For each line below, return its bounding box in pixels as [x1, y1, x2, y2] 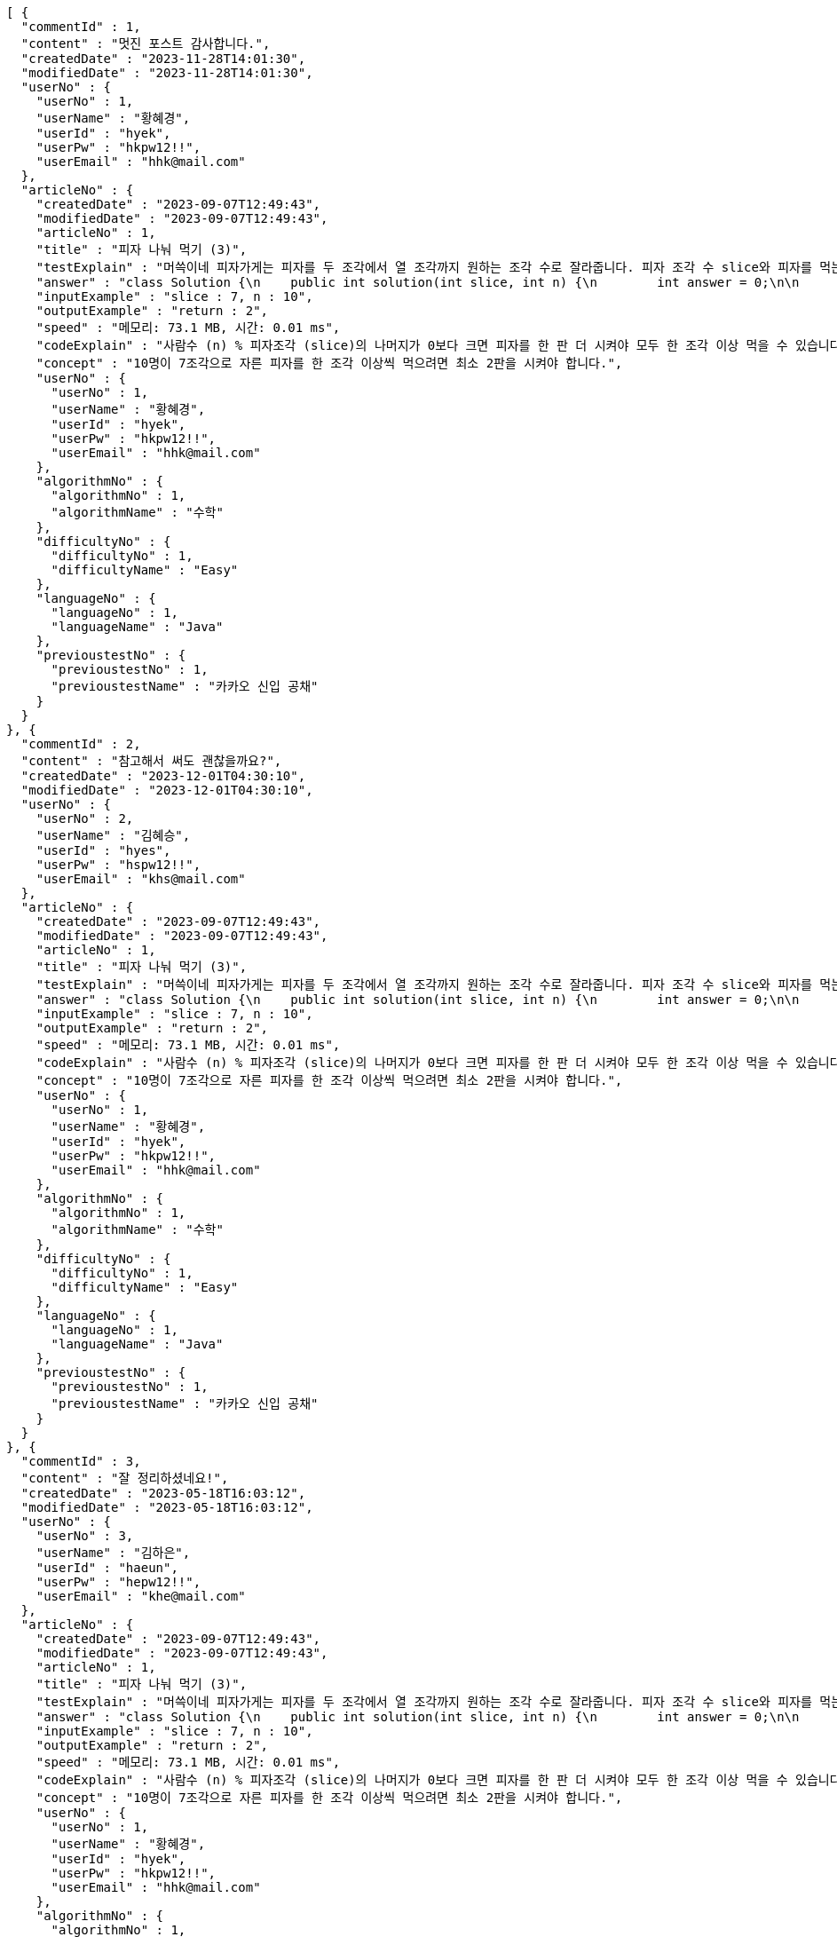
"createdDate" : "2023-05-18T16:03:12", [20, 1486, 306, 1500]
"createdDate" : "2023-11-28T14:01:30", [20, 51, 306, 66]
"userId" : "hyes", [36, 843, 171, 858]
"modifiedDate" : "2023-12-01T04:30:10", [20, 783, 313, 797]
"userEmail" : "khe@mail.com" [36, 1589, 246, 1603]
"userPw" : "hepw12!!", [36, 1575, 201, 1589]
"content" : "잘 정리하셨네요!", [20, 1471, 229, 1485]
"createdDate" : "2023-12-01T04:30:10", [20, 769, 306, 783]
